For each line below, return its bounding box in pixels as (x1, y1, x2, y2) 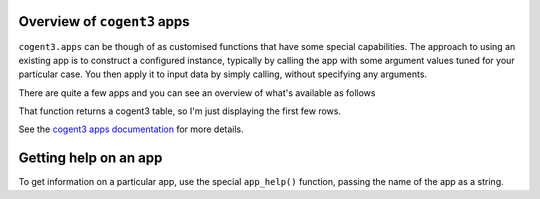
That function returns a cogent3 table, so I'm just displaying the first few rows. (18, 105, 342, 117)
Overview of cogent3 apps (18, 13, 190, 30)
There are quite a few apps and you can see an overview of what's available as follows (18, 86, 376, 99)
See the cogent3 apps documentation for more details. (18, 123, 244, 135)
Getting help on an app (18, 150, 163, 167)
